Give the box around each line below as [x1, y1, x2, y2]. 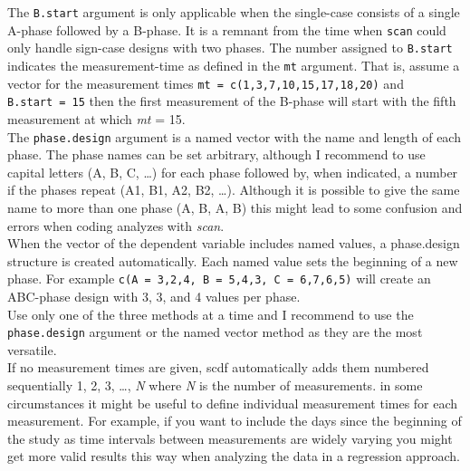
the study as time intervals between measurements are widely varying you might [7, 428, 453, 447]
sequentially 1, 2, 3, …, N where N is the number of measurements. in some [7, 376, 423, 395]
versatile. [7, 340, 57, 359]
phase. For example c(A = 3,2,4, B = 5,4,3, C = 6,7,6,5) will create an [7, 269, 431, 288]
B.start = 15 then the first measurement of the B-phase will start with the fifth [7, 91, 456, 111]
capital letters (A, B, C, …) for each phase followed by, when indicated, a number [7, 162, 458, 181]
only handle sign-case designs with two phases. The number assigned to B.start [7, 38, 453, 57]
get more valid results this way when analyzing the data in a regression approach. [7, 447, 460, 466]
